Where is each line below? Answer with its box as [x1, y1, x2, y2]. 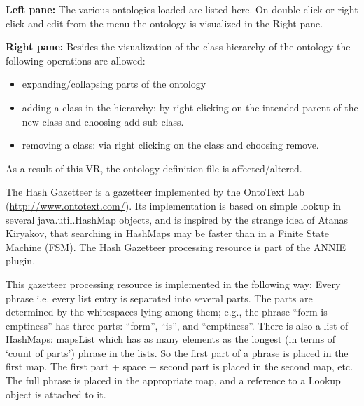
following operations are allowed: [6, 53, 146, 67]
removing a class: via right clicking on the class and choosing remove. [22, 137, 319, 152]
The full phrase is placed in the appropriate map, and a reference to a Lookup [6, 373, 341, 388]
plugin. [6, 253, 36, 268]
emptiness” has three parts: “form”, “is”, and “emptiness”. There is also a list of [6, 318, 349, 332]
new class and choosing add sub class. [22, 114, 184, 128]
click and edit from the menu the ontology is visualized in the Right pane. [6, 15, 323, 30]
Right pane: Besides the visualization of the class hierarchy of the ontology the [6, 39, 351, 54]
